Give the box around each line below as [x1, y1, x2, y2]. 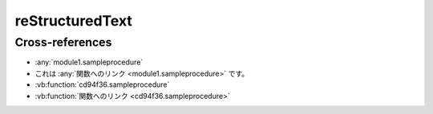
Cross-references [14, 35, 112, 49]
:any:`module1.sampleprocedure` [34, 57, 144, 67]
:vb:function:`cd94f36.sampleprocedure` [34, 80, 170, 89]
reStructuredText [14, 12, 132, 29]
